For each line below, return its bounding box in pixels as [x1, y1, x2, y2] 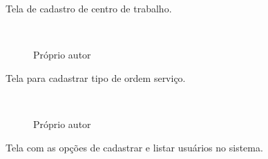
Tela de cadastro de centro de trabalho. [6, 1, 172, 15]
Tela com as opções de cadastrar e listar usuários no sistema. [6, 140, 263, 154]
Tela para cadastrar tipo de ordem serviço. [6, 70, 186, 85]
